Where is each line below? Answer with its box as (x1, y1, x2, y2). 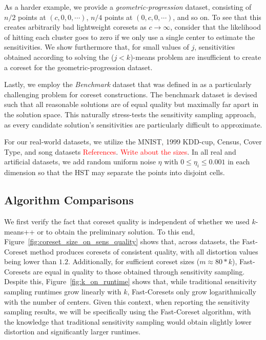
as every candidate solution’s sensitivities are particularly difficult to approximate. (4, 119, 262, 130)
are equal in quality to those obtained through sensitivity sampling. (33, 266, 245, 277)
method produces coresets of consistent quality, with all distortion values (30, 246, 258, 257)
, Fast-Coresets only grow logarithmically (127, 286, 256, 297)
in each (228, 156, 250, 167)
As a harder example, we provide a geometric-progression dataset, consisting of (4, 2, 252, 12)
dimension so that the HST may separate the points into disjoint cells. (4, 167, 225, 178)
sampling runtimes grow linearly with (4, 286, 121, 297)
